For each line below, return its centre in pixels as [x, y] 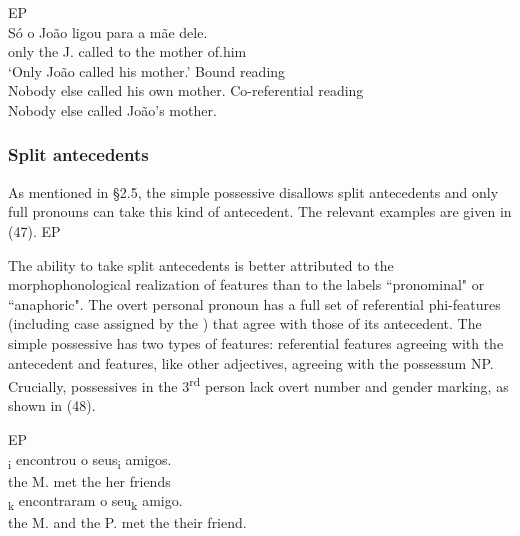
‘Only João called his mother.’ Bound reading [147, 70]
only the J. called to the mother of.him [127, 51]
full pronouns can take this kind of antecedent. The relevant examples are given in [260, 211]
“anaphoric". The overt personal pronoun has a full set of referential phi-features [254, 303]
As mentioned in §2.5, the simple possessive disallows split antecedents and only [253, 191]
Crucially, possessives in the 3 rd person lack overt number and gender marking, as [258, 384]
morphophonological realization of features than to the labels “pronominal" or [246, 284]
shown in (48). [52, 405]
